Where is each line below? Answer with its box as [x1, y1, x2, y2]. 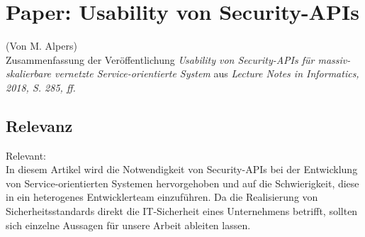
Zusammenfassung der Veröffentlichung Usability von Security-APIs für [6, 52, 315, 67]
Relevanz [6, 114, 73, 136]
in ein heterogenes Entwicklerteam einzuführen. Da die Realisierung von [6, 189, 318, 204]
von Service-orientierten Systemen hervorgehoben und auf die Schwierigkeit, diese [6, 175, 359, 190]
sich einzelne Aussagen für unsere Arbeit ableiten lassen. [6, 217, 251, 232]
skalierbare [6, 66, 52, 81]
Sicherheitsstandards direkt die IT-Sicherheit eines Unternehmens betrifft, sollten [6, 204, 358, 219]
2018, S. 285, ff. [6, 79, 76, 94]
